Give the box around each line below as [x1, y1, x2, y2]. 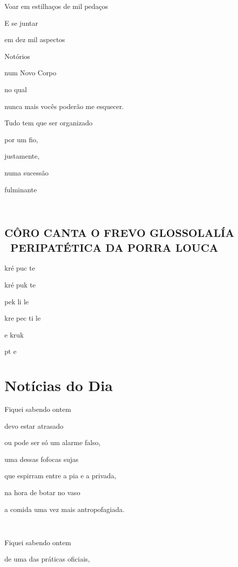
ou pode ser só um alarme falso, [4, 437, 101, 448]
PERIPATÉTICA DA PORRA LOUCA [10, 239, 219, 255]
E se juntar [4, 17, 38, 28]
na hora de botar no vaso [4, 487, 80, 497]
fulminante [4, 184, 37, 194]
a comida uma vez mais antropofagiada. [4, 504, 125, 514]
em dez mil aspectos [4, 34, 65, 45]
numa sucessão [4, 167, 49, 177]
